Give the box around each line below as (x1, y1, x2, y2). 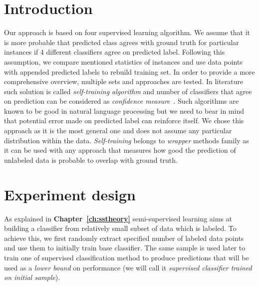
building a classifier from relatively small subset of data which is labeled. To (4, 223, 237, 233)
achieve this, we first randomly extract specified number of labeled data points (4, 232, 244, 243)
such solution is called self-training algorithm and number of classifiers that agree (4, 86, 252, 96)
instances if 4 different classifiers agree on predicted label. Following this (4, 47, 225, 57)
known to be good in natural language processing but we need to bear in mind (4, 105, 244, 116)
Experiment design (4, 184, 136, 204)
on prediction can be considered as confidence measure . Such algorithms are (4, 96, 239, 106)
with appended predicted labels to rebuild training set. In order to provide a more (4, 66, 255, 77)
